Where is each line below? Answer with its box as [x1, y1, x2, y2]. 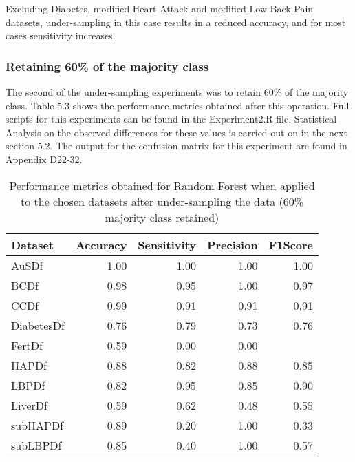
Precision [206, 236, 258, 253]
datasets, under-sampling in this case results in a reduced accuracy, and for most [6, 14, 346, 29]
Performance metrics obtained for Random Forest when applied [9, 177, 315, 193]
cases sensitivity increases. [6, 28, 116, 43]
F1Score [268, 236, 314, 253]
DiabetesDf [11, 317, 65, 333]
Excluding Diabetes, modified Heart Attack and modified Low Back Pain [6, 1, 314, 15]
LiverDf [11, 397, 47, 413]
